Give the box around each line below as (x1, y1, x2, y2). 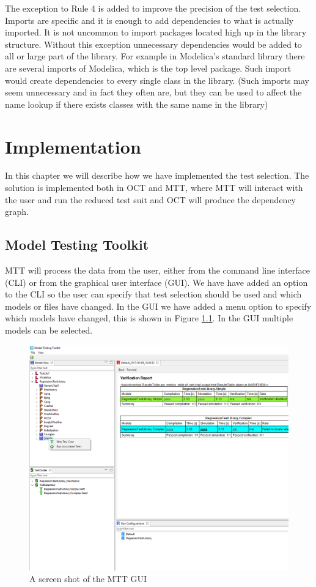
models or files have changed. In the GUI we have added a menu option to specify (5, 299, 312, 312)
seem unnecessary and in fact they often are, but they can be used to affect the (5, 86, 302, 99)
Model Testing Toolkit (5, 235, 149, 254)
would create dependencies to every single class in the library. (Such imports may (5, 73, 309, 86)
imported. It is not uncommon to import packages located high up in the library (5, 26, 307, 39)
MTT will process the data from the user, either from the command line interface (5, 264, 310, 277)
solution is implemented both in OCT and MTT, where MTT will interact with (5, 181, 303, 194)
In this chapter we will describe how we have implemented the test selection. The (5, 169, 309, 182)
